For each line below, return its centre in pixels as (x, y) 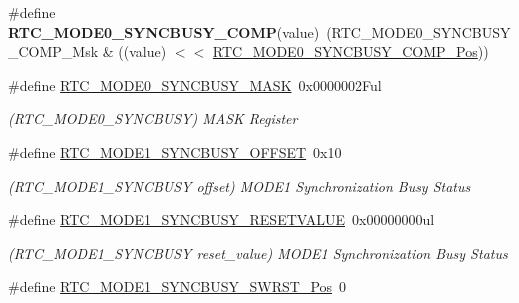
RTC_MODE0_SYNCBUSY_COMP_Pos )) (350, 51)
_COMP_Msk (53, 51)
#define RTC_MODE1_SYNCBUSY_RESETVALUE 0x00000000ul (221, 219)
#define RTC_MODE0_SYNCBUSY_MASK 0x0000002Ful (195, 84)
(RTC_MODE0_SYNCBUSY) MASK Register (153, 118)
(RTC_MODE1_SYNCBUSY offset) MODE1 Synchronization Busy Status (239, 185)
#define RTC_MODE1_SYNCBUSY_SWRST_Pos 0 (177, 286)
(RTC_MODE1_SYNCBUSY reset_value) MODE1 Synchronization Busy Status (258, 252)
